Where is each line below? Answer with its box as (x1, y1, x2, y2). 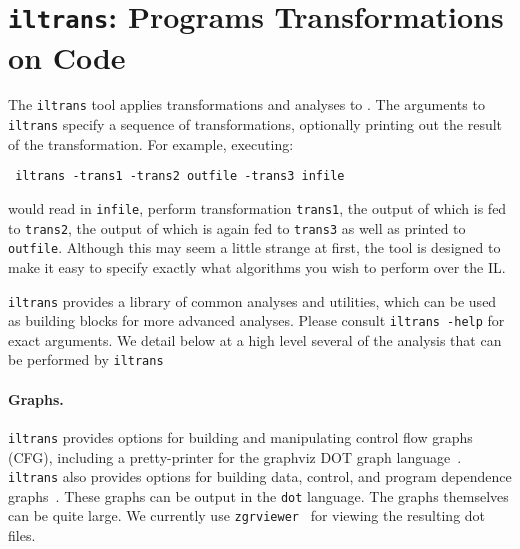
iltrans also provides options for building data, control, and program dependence (8, 466, 512, 487)
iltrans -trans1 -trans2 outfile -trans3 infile (15, 169, 345, 184)
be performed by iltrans (8, 349, 164, 370)
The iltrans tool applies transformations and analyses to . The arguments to (8, 94, 485, 115)
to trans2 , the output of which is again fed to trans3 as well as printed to (8, 217, 466, 238)
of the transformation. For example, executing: (8, 133, 294, 154)
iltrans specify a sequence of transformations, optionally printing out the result (8, 114, 503, 135)
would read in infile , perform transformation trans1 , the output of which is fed (8, 198, 507, 218)
